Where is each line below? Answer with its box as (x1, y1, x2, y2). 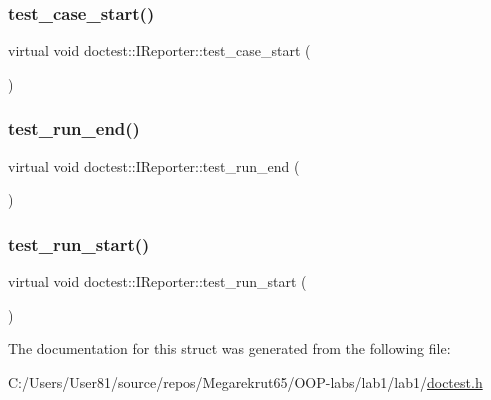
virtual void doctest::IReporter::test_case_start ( (8, 40, 311, 61)
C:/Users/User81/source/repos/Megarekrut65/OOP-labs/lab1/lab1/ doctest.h (8, 371, 483, 392)
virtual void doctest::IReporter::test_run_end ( (8, 155, 300, 176)
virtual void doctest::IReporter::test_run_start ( (8, 271, 307, 292)
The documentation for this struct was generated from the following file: (8, 338, 451, 359)
